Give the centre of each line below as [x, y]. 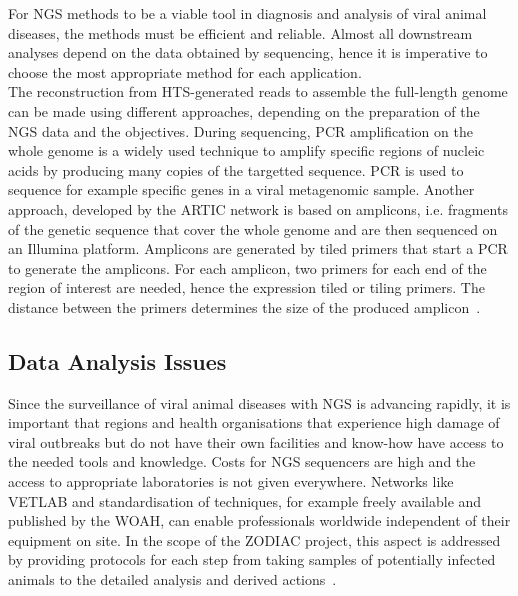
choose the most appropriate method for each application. [185, 71]
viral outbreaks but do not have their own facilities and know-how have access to [256, 441]
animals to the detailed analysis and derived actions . [172, 579]
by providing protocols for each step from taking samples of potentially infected [252, 559]
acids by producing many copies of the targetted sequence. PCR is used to [236, 169]
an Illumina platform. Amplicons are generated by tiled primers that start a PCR [258, 248]
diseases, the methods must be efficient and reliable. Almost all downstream [240, 32]
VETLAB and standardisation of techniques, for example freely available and [245, 500]
